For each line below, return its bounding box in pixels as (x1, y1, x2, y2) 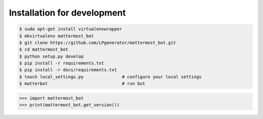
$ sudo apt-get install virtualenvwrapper (19, 26, 122, 32)
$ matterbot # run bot (19, 81, 146, 86)
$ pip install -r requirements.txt (19, 60, 104, 66)
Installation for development (9, 7, 126, 18)
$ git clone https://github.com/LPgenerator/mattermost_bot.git (19, 40, 176, 45)
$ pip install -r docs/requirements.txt (19, 67, 117, 73)
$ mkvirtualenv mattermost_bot (19, 33, 94, 39)
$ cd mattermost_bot (19, 47, 68, 52)
